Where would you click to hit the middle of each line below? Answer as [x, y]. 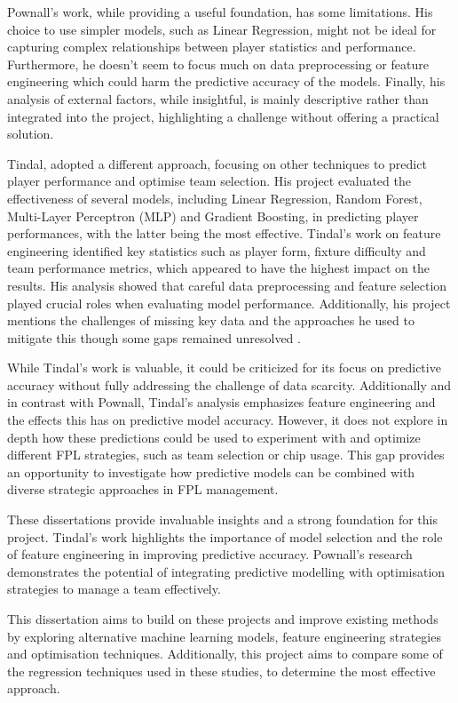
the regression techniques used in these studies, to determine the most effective [221, 671]
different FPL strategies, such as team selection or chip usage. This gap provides [226, 455]
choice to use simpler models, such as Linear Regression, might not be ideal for [222, 29]
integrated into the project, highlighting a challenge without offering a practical [223, 116]
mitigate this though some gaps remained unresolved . [154, 337]
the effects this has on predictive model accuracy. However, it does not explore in [228, 420]
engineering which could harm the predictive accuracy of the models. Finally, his [226, 81]
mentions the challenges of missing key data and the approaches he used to [211, 320]
